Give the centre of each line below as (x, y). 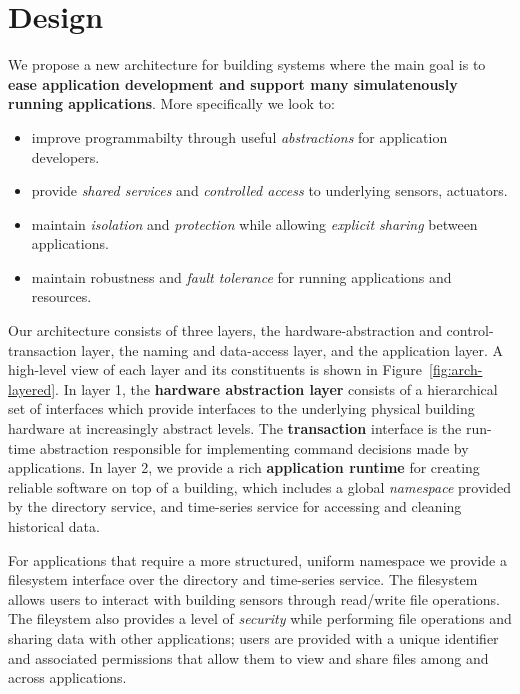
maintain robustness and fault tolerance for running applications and (241, 276)
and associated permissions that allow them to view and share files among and (248, 657)
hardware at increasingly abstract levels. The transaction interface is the (235, 428)
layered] (32, 388)
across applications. (67, 677)
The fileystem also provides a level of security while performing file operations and (260, 618)
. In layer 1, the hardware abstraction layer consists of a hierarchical (276, 388)
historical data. (54, 526)
